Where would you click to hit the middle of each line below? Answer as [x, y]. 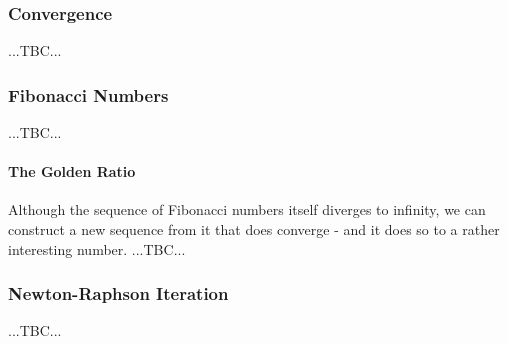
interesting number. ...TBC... [97, 248]
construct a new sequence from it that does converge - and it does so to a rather [254, 229]
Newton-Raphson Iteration [118, 293]
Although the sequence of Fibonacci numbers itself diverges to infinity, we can [247, 209]
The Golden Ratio [72, 171]
